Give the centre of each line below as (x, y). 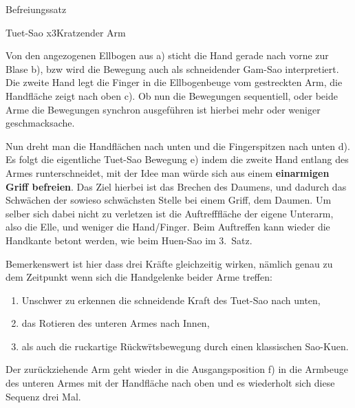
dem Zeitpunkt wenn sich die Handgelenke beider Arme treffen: (139, 277)
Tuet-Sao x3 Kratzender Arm (66, 32)
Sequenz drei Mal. (43, 396)
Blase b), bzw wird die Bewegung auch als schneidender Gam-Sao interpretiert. (172, 68)
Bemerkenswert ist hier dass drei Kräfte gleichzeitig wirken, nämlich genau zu (169, 263)
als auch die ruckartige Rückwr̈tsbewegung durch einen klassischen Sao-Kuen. (185, 346)
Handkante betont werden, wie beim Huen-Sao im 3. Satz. (129, 240)
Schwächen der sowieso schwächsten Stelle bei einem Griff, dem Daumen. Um (169, 200)
